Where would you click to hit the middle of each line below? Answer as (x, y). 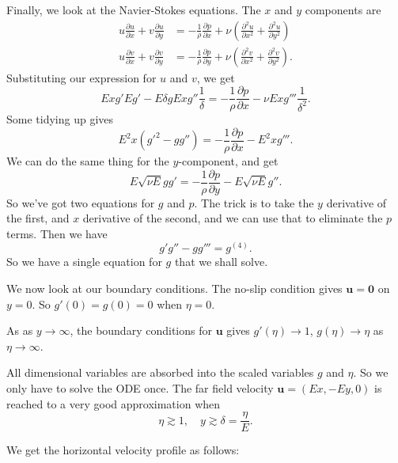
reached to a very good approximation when (114, 403)
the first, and (38, 218)
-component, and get (228, 160)
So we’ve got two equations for (81, 202)
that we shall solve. (221, 262)
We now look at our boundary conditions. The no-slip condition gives (174, 288)
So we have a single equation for (84, 262)
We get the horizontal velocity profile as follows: (123, 450)
